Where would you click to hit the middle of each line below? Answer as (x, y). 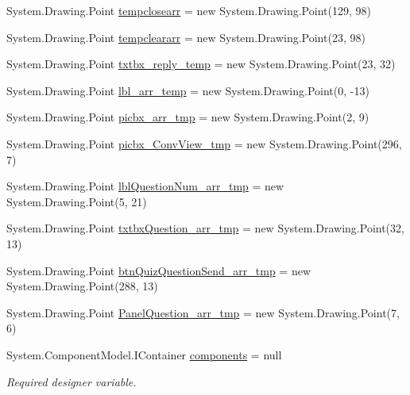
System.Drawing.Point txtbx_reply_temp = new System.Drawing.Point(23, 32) (201, 64)
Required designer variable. (72, 381)
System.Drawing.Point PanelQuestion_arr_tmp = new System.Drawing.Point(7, (203, 312)
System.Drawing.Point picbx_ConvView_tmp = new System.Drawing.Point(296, (204, 143)
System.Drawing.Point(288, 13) (82, 286)
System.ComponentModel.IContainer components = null (144, 354)
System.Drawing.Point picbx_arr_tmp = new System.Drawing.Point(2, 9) (188, 117)
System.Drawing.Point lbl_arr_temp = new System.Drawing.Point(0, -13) (188, 90)
